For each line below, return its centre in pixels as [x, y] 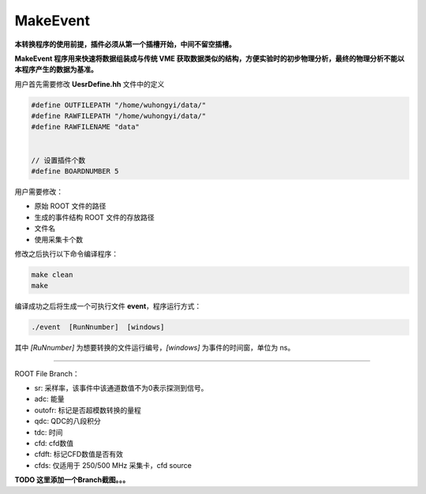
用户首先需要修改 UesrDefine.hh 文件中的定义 [90, 84]
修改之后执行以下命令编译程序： [66, 253]
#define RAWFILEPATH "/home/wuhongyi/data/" [119, 116]
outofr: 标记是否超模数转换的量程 [88, 410]
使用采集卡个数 [58, 239]
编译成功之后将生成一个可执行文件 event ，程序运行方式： [108, 306]
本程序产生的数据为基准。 [56, 69]
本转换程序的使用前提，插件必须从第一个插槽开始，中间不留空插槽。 [125, 44]
